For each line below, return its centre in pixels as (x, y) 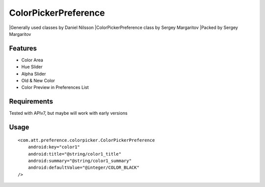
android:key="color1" (54, 147)
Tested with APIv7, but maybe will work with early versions (68, 113)
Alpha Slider (34, 74)
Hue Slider (32, 67)
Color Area (32, 60)
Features (23, 48)
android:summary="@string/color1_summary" (80, 160)
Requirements (31, 101)
